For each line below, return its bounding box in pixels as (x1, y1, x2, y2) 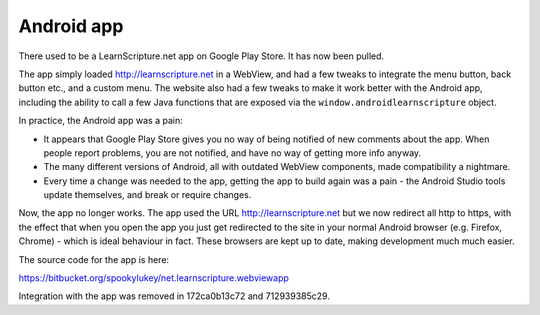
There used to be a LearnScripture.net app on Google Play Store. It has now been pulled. (18, 50, 385, 62)
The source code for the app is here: (18, 253, 170, 265)
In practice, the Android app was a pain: (18, 115, 184, 127)
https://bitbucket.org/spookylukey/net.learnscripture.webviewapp (18, 272, 290, 284)
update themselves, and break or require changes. (43, 189, 252, 201)
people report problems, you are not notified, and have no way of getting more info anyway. (43, 146, 422, 159)
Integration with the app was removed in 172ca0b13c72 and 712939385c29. (18, 290, 330, 302)
